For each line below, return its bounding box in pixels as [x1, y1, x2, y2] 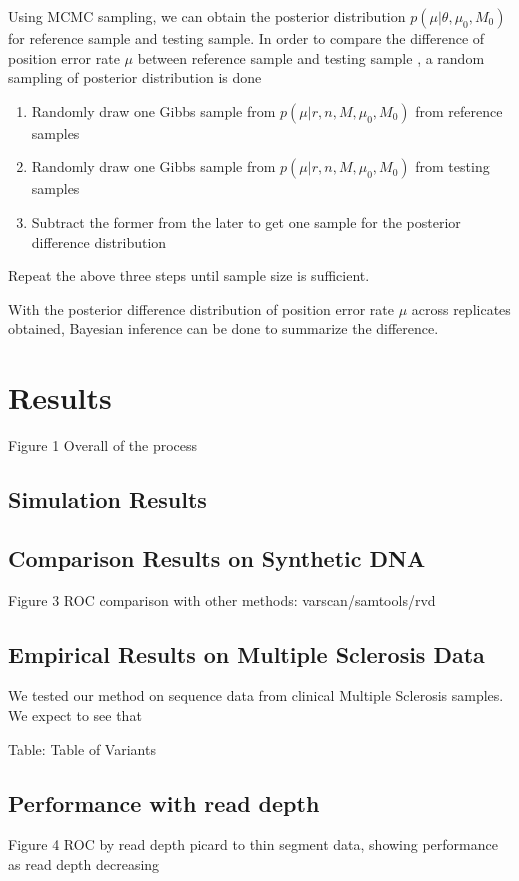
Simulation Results [8, 484, 207, 515]
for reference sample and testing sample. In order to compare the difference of [8, 28, 485, 48]
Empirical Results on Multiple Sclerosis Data [8, 638, 485, 669]
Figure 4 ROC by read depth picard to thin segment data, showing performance [8, 834, 498, 855]
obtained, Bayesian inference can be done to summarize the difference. [8, 318, 439, 339]
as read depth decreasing [8, 854, 160, 875]
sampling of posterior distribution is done [8, 67, 262, 88]
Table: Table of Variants [8, 738, 156, 759]
